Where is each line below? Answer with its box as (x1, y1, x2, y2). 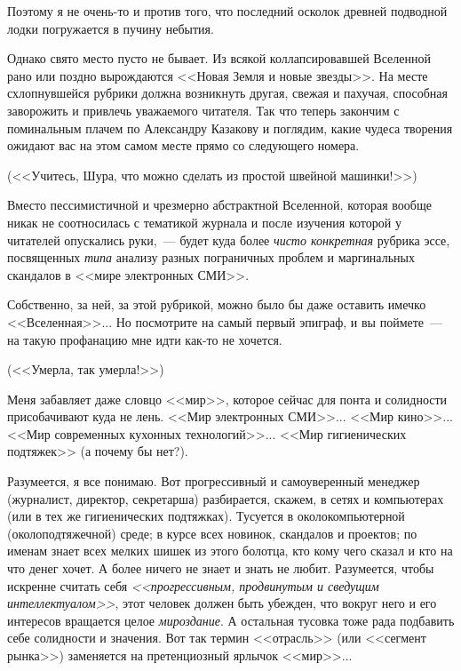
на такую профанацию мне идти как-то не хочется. (7, 330, 282, 348)
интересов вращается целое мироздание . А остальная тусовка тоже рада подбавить (7, 611, 455, 629)
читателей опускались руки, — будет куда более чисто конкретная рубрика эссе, (7, 230, 450, 249)
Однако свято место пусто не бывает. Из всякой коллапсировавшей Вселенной (7, 49, 431, 68)
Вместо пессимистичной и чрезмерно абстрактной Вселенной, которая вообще (7, 196, 432, 214)
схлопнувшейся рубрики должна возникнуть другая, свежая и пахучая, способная (7, 84, 449, 102)
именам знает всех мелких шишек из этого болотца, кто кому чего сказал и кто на (7, 541, 453, 560)
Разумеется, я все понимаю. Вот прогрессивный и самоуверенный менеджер (7, 472, 420, 491)
